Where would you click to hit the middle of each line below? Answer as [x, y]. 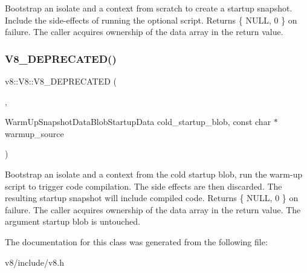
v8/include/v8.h [35, 262]
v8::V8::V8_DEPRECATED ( [61, 81]
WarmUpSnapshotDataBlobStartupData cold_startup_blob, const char [138, 122]
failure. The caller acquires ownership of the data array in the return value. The [153, 209]
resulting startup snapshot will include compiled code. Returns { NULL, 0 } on [152, 198]
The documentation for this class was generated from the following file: [136, 241]
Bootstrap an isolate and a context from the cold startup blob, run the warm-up [154, 174]
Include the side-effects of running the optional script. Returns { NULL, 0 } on [151, 20]
